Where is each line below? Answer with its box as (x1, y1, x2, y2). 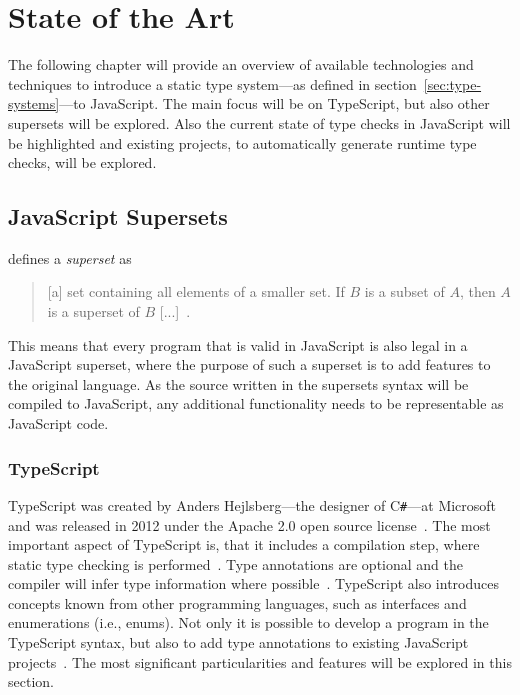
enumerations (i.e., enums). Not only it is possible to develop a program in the (8, 612, 489, 633)
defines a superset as (8, 247, 132, 268)
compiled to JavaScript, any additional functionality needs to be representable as (8, 393, 504, 414)
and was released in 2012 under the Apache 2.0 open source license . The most (8, 514, 491, 535)
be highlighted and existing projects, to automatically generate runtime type (8, 132, 477, 153)
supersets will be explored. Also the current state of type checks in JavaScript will (8, 112, 511, 133)
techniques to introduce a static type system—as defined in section (8, 73, 417, 94)
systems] (8, 93, 60, 114)
